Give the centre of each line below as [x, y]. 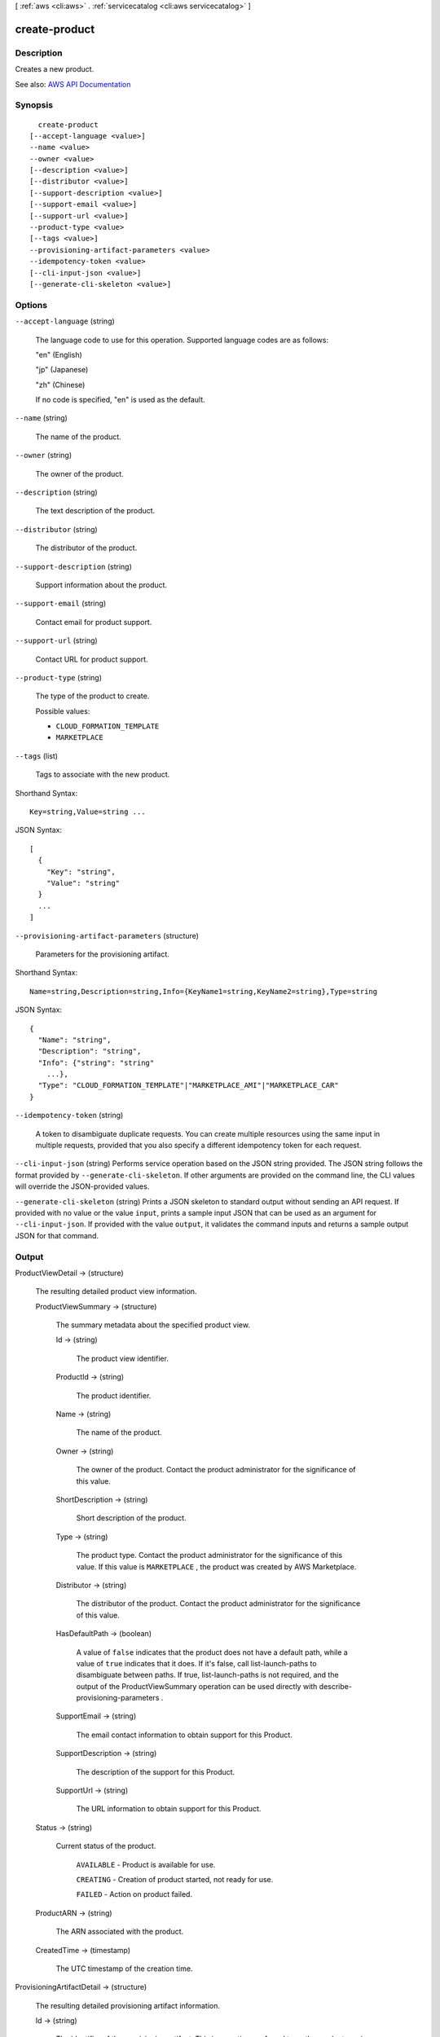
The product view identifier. [122, 1358]
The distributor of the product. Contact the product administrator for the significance [218, 1604]
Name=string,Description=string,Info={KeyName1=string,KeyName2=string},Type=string [204, 991]
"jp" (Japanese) [62, 370]
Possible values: [63, 711]
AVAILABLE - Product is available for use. [146, 1864]
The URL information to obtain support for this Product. [169, 1809]
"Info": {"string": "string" [96, 1062]
